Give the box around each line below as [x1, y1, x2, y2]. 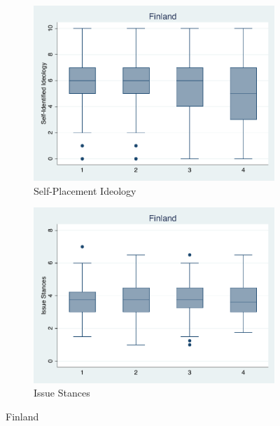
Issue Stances [34, 385, 90, 400]
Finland [6, 408, 39, 423]
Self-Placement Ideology [34, 183, 136, 198]
